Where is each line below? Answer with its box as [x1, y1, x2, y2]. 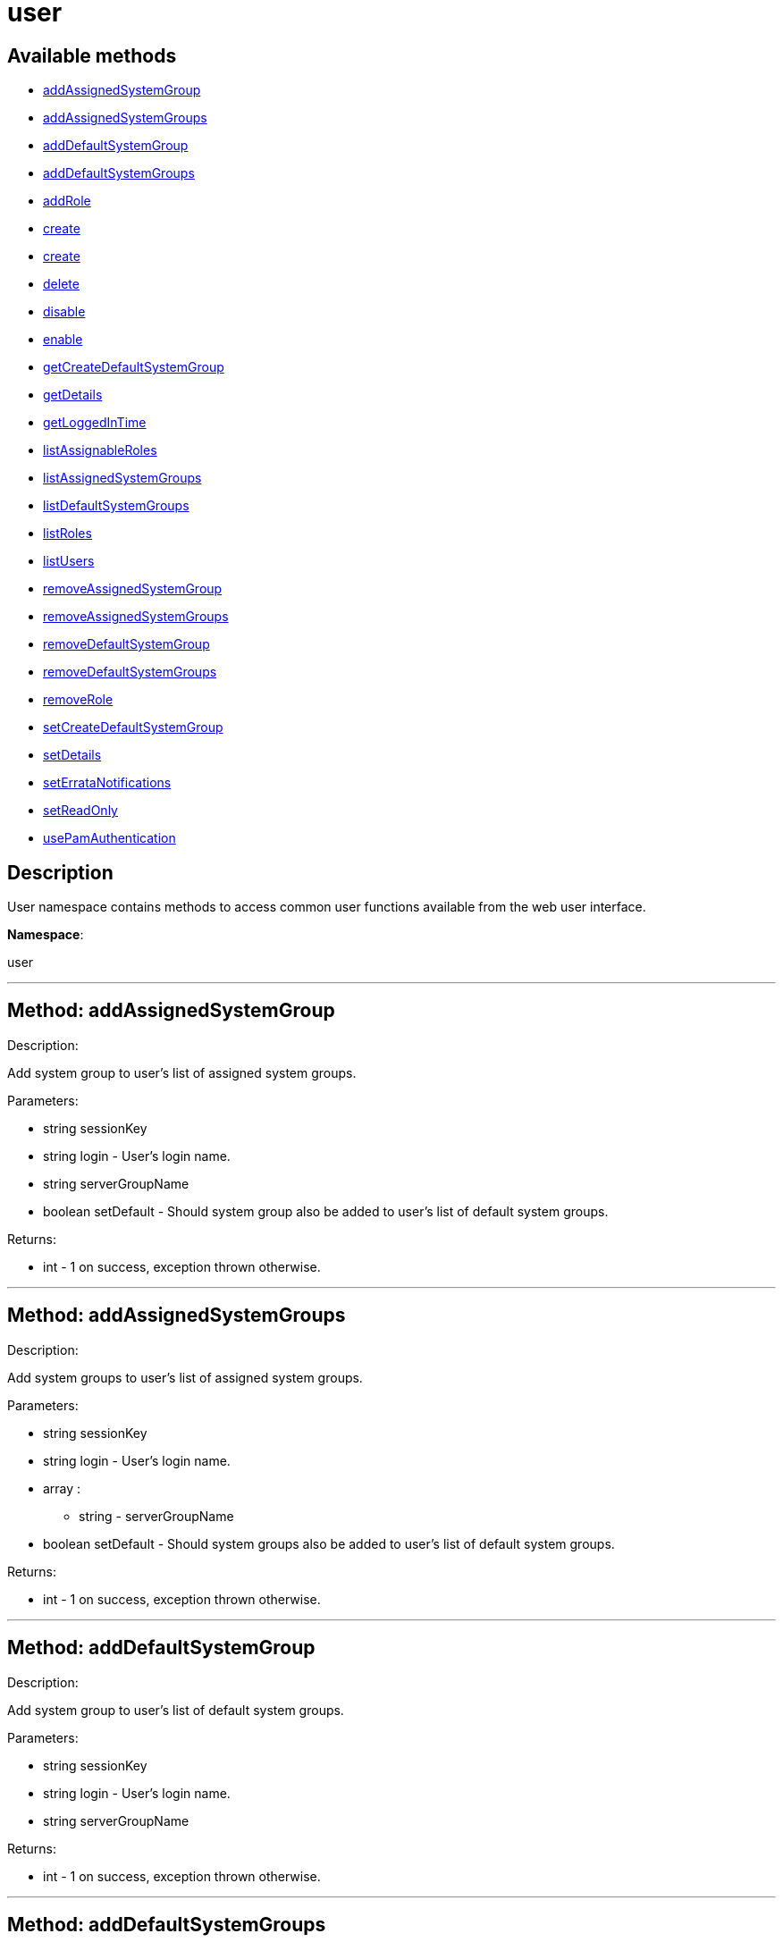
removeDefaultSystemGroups [43, 664, 217, 680]
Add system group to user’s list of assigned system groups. [7, 1064, 357, 1080]
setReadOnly [43, 803, 118, 819]
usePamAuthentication [43, 830, 176, 846]
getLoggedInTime [43, 415, 147, 431]
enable [43, 332, 83, 348]
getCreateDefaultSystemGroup [43, 359, 224, 375]
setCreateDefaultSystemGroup [43, 719, 223, 736]
